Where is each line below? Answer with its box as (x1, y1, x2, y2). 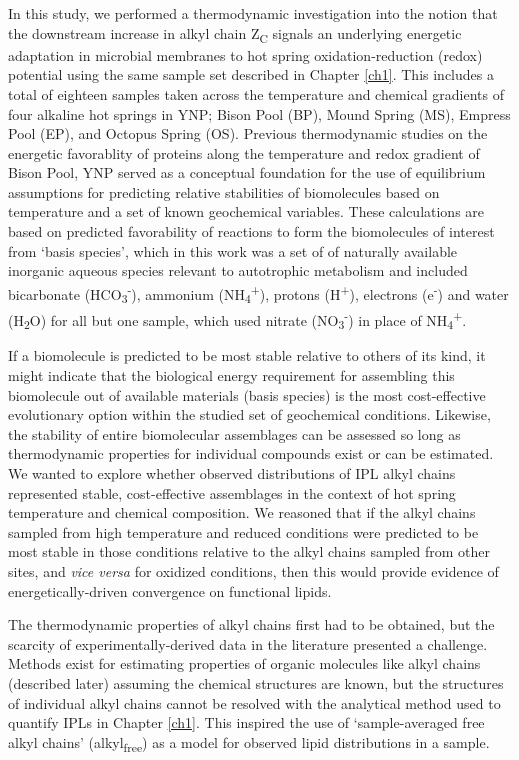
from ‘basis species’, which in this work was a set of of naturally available (8, 240, 458, 261)
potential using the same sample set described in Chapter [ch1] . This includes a (8, 64, 494, 85)
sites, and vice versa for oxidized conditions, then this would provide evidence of (8, 560, 499, 581)
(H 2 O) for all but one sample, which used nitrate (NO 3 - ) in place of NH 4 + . (8, 306, 467, 333)
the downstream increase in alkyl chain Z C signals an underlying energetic (8, 22, 462, 46)
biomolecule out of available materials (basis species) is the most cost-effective (8, 384, 486, 405)
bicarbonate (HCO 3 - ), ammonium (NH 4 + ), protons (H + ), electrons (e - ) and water (8, 280, 509, 307)
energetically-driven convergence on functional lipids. (8, 580, 332, 601)
